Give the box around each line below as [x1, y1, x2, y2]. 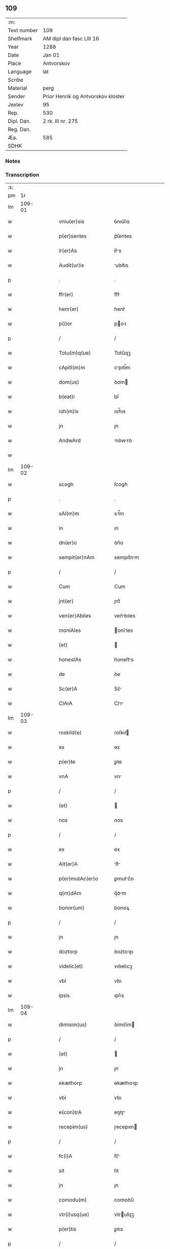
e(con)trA [59, 1109, 82, 1116]
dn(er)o [59, 539, 77, 547]
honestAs [59, 656, 82, 663]
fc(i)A [59, 1152, 72, 1160]
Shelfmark [8, 35, 32, 42]
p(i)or [59, 320, 72, 327]
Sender [8, 92, 25, 100]
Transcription [5, 171, 39, 178]
